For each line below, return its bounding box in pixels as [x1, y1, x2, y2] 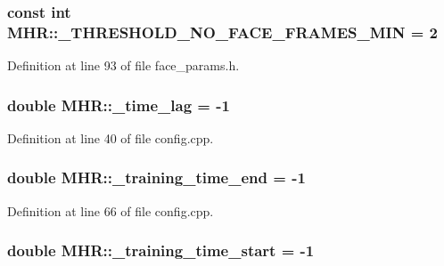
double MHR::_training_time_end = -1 [7, 166, 306, 189]
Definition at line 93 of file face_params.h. [7, 56, 240, 75]
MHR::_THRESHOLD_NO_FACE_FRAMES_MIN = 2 [7, 20, 438, 43]
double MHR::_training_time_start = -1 [7, 239, 315, 262]
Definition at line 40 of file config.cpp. [7, 128, 214, 147]
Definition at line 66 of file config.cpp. [7, 201, 214, 220]
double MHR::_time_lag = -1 [7, 93, 230, 116]
